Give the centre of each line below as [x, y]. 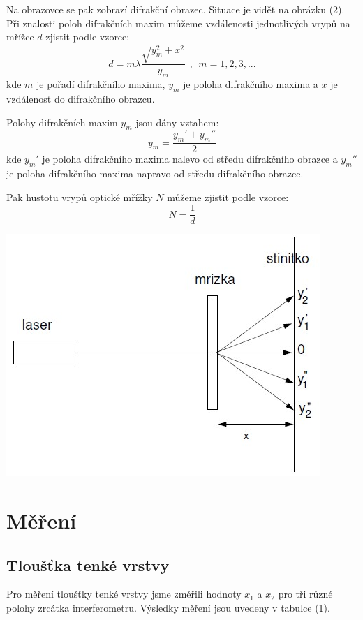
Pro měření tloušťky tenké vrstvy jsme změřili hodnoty [124, 594]
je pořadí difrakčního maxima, [101, 84]
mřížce [20, 37]
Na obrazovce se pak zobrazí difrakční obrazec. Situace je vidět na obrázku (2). [176, 9]
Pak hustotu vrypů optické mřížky [80, 197]
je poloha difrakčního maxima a [251, 84]
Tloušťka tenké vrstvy [88, 564]
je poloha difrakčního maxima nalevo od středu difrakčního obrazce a [190, 159]
